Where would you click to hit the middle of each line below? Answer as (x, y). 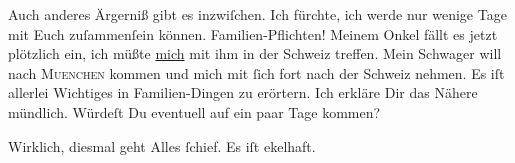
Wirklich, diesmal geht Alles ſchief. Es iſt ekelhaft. (162, 145)
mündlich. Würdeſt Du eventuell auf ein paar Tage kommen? (194, 111)
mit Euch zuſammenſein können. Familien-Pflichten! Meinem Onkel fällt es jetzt (253, 33)
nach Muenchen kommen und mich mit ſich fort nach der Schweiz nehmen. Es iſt (256, 72)
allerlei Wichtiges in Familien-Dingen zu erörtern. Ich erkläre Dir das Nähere (243, 92)
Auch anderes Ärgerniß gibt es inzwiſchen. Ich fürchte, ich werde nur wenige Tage (257, 14)
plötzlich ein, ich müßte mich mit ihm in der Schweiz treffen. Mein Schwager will (255, 53)
